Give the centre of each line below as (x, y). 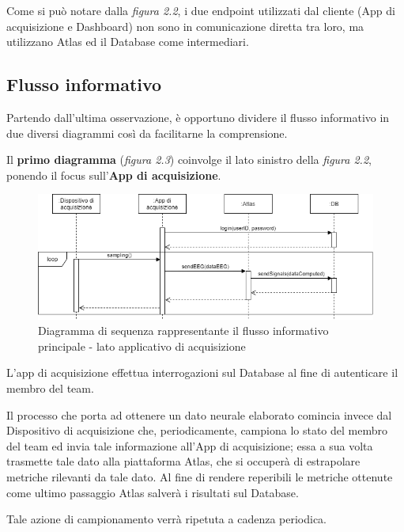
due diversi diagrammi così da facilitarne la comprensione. (147, 133)
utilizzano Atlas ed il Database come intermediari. (128, 42)
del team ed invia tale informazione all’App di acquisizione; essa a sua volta (190, 445)
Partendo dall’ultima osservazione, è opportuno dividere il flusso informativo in (198, 117)
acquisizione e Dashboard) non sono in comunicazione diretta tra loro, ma (185, 26)
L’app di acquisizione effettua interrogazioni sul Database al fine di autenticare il (202, 372)
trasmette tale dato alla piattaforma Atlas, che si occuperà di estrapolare (183, 461)
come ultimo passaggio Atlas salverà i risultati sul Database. (153, 492)
